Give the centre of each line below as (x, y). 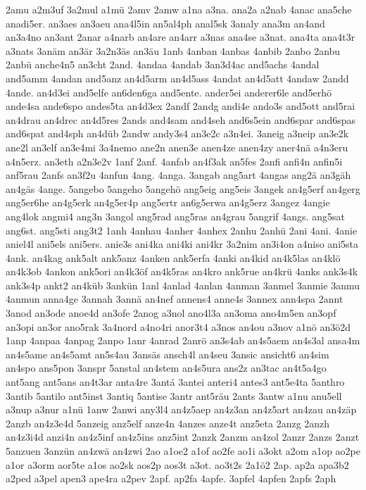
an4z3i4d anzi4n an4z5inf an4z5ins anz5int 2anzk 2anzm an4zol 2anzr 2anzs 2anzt (183, 437)
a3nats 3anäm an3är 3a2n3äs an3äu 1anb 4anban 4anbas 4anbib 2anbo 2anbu (173, 50)
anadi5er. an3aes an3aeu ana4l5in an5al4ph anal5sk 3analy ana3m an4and (165, 23)
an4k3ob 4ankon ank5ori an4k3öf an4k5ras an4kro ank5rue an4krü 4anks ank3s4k (182, 271)
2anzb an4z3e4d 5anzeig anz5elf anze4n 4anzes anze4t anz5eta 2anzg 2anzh (168, 423)
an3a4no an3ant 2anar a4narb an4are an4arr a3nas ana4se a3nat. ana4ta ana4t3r (181, 37)
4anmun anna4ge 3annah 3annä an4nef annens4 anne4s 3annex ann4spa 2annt (175, 299)
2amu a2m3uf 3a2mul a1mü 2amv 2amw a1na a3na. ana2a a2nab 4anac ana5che (179, 9)
